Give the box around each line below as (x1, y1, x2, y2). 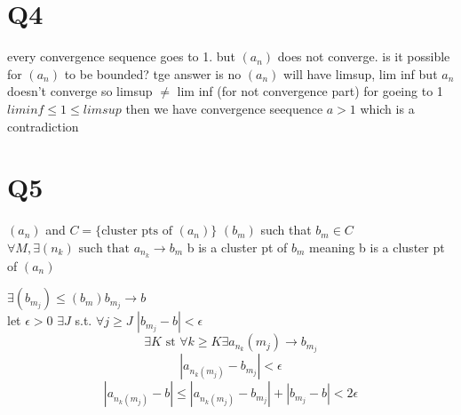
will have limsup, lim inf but (283, 64, 438, 83)
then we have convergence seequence (125, 99, 323, 117)
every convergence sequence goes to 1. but (7, 47, 235, 66)
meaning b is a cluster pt (309, 237, 445, 256)
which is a (360, 99, 415, 117)
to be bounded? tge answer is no (64, 64, 242, 83)
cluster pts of (101, 225, 173, 238)
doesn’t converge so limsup (7, 82, 153, 100)
